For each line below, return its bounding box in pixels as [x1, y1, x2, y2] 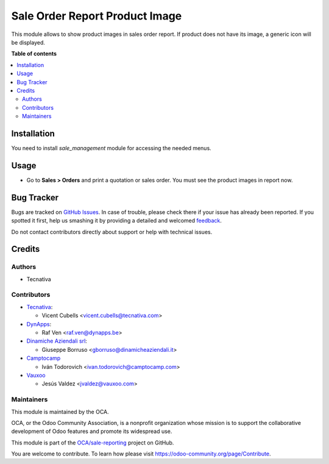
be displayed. [11, 38, 46, 46]
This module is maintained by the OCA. [11, 408, 109, 415]
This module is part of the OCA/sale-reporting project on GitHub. [11, 439, 174, 446]
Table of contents [11, 50, 57, 57]
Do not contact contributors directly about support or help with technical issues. [11, 228, 213, 235]
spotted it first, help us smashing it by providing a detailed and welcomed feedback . [11, 217, 222, 224]
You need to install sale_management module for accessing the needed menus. [11, 144, 211, 152]
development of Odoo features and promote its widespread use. [11, 427, 172, 435]
